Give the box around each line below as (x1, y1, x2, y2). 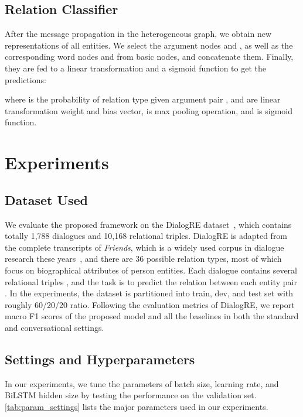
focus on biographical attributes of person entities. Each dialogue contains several (5, 264, 297, 276)
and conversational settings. (5, 321, 104, 333)
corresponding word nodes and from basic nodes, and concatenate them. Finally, (5, 50, 294, 63)
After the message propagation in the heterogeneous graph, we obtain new (5, 28, 271, 40)
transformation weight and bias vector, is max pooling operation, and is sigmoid (5, 104, 292, 117)
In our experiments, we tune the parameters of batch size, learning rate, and (5, 377, 279, 389)
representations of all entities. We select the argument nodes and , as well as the (5, 39, 293, 51)
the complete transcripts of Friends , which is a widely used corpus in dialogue (5, 241, 284, 253)
